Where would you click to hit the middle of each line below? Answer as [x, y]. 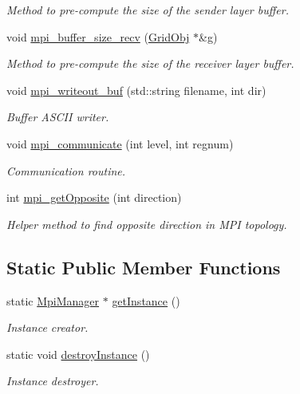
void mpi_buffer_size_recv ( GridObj [98, 36]
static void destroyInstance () [78, 354]
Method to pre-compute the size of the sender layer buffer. [148, 10]
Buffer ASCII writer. [58, 117]
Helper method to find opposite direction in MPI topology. [147, 224]
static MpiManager [53, 300]
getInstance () [146, 300]
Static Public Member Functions [144, 267]
